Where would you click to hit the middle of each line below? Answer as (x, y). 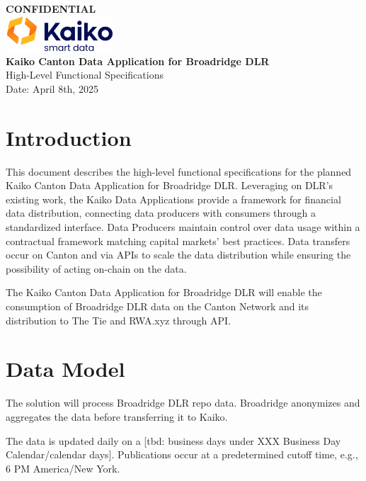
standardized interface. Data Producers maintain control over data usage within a (183, 227)
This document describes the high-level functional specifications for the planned (179, 171)
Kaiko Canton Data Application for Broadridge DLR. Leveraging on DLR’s (170, 185)
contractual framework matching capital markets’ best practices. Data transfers (178, 240)
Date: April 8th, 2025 (52, 88)
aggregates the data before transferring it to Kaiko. (117, 416)
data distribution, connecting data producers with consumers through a (161, 213)
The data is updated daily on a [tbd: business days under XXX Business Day (173, 440)
